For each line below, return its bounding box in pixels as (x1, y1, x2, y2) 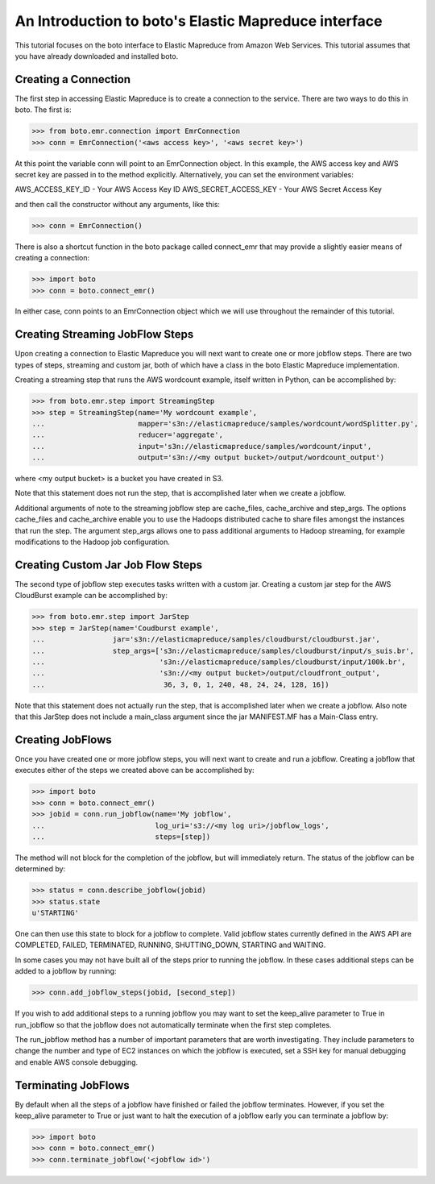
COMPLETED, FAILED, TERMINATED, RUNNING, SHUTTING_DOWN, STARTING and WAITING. (14, 940, 326, 950)
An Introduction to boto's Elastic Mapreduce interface (14, 12, 383, 30)
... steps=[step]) (31, 832, 211, 841)
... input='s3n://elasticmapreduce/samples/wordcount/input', (31, 442, 372, 451)
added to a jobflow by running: (14, 966, 117, 976)
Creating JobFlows (14, 733, 112, 746)
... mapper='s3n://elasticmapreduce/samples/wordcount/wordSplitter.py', (31, 419, 419, 428)
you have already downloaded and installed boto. (14, 51, 179, 60)
